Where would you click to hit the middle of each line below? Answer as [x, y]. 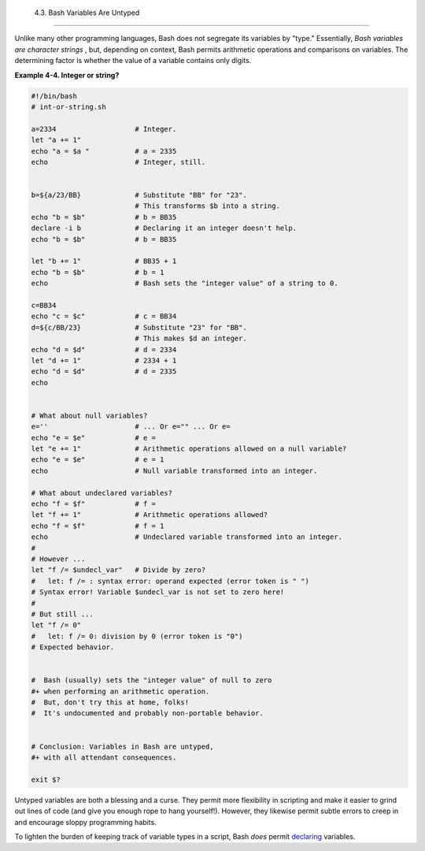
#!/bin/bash [54, 96]
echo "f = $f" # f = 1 [98, 526]
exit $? [46, 779]
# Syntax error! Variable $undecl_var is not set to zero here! [158, 592]
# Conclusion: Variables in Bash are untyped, [122, 746]
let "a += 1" [56, 140]
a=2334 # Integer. [104, 129]
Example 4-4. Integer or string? [67, 75]
